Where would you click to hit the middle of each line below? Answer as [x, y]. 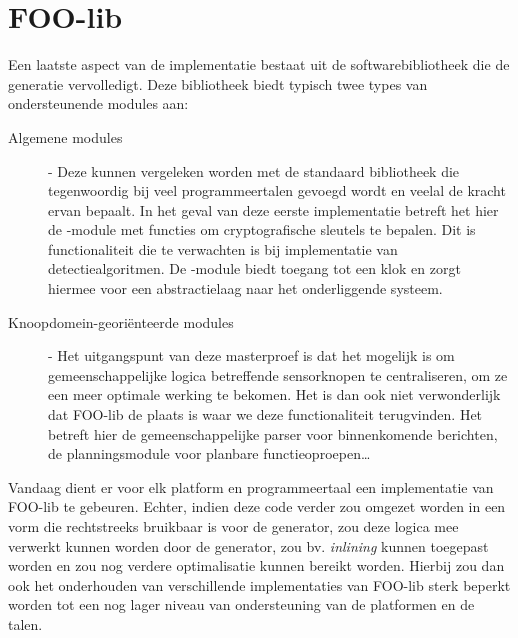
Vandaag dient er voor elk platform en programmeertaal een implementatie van [251, 486]
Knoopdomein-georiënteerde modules [121, 321]
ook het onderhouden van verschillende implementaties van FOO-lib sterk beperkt [259, 584]
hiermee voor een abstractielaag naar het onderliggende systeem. [245, 288]
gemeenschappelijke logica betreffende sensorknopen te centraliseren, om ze [278, 374]
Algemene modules [65, 136]
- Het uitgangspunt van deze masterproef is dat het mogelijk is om [251, 355]
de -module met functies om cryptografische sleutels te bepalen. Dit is [262, 229]
